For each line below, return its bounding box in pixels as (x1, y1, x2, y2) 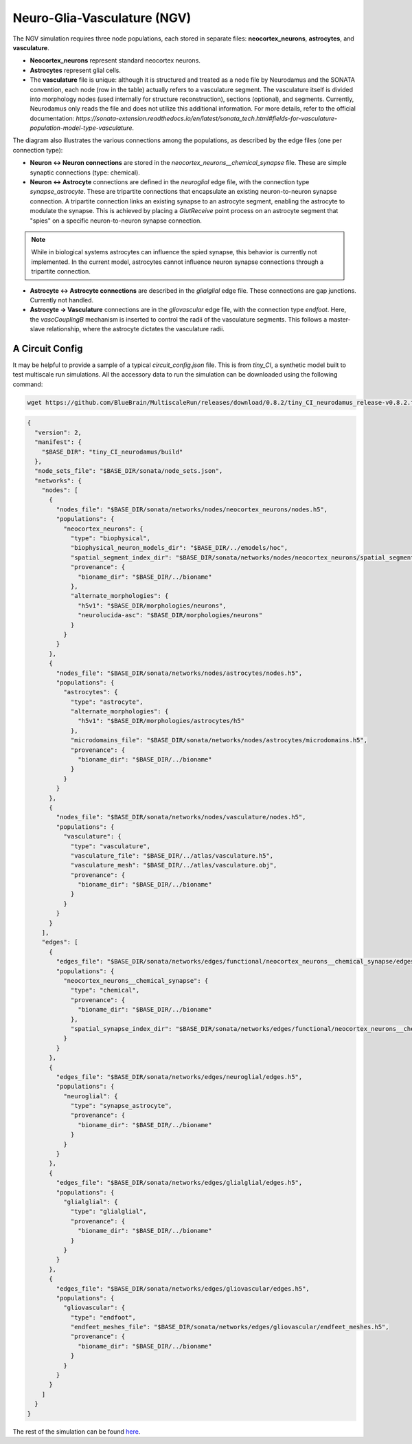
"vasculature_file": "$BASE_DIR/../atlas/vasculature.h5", (70, 852, 274, 859)
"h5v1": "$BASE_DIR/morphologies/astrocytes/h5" (78, 717, 245, 725)
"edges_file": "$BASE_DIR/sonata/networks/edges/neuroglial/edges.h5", (56, 1073, 303, 1080)
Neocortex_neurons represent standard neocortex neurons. (30, 56, 201, 65)
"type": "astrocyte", (70, 698, 144, 706)
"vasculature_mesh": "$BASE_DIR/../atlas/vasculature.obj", (70, 861, 277, 869)
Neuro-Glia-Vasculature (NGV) (12, 10, 192, 25)
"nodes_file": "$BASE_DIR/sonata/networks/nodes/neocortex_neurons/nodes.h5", (56, 505, 328, 513)
